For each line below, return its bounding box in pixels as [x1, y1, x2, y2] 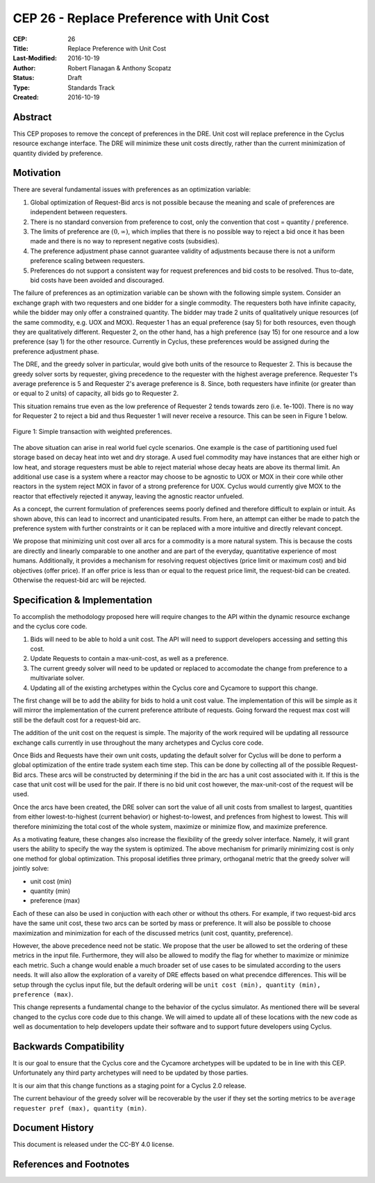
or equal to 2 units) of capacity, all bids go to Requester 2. [12, 389, 179, 398]
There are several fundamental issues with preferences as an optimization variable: [12, 185, 251, 194]
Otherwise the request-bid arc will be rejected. [12, 576, 147, 584]
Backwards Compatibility [12, 1040, 125, 1052]
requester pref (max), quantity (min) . [12, 1104, 147, 1112]
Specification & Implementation [12, 594, 153, 606]
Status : [12, 74, 35, 82]
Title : [12, 44, 29, 52]
